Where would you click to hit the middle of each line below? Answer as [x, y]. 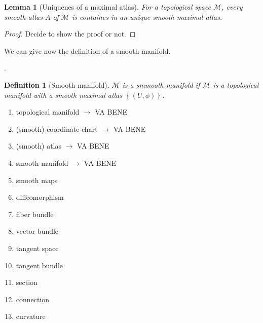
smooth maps [37, 180]
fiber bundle [35, 214]
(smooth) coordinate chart [57, 129]
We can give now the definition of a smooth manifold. [87, 50]
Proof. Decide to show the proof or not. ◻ [70, 34]
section [27, 282]
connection [33, 299]
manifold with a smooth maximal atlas [63, 95]
